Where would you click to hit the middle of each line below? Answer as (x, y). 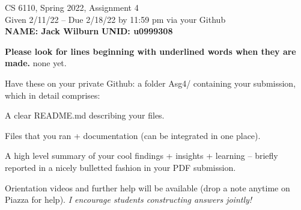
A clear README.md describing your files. (85, 115)
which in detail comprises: (53, 95)
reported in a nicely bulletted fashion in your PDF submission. (120, 167)
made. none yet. (36, 63)
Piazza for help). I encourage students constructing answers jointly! (129, 199)
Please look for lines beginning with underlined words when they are (150, 51)
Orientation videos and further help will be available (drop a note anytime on (147, 187)
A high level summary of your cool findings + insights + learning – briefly (141, 156)
